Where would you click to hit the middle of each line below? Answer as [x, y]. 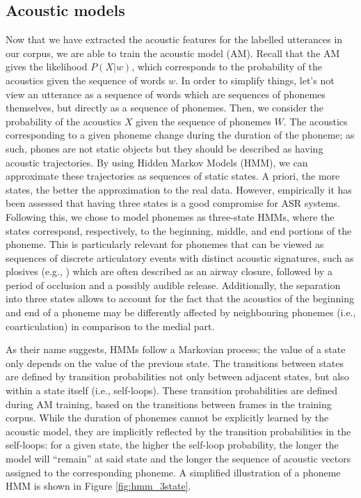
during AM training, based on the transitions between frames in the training [169, 404]
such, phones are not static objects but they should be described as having [165, 148]
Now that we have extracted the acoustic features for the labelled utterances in [174, 39]
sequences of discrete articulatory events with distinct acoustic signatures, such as [180, 257]
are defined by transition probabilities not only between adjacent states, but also [177, 376]
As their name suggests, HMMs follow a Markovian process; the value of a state [176, 349]
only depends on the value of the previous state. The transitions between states [175, 363]
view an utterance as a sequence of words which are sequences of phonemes [166, 94]
